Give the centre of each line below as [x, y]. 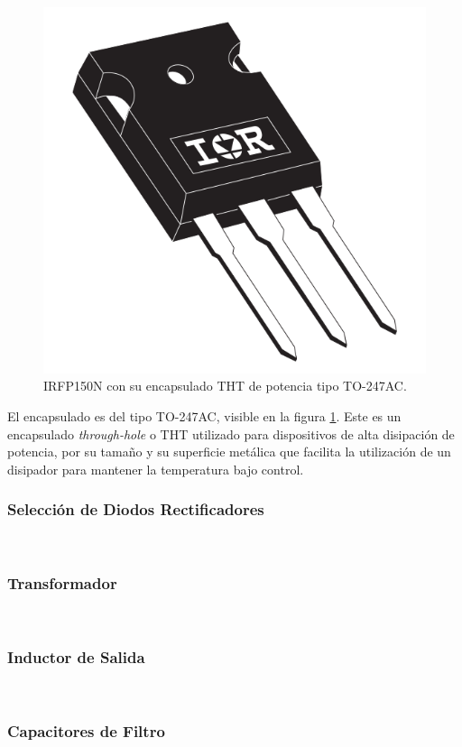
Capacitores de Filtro [86, 730]
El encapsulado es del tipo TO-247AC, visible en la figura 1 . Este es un [204, 415]
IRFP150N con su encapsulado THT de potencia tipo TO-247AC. [225, 386]
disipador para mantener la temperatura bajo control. [156, 469]
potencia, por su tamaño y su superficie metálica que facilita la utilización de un [229, 452]
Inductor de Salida [76, 656]
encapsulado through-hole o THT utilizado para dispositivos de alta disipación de [231, 433]
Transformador [62, 583]
